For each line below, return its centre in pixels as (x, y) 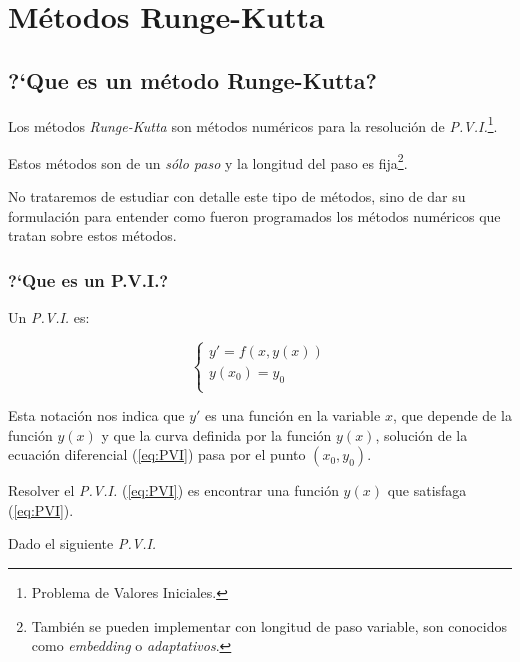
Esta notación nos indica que (96, 415)
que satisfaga (427, 490)
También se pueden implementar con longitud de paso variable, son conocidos (269, 625)
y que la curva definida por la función (216, 434)
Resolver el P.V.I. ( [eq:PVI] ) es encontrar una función (173, 490)
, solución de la (421, 434)
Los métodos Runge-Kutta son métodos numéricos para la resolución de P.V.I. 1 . (253, 124)
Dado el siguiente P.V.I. (82, 543)
